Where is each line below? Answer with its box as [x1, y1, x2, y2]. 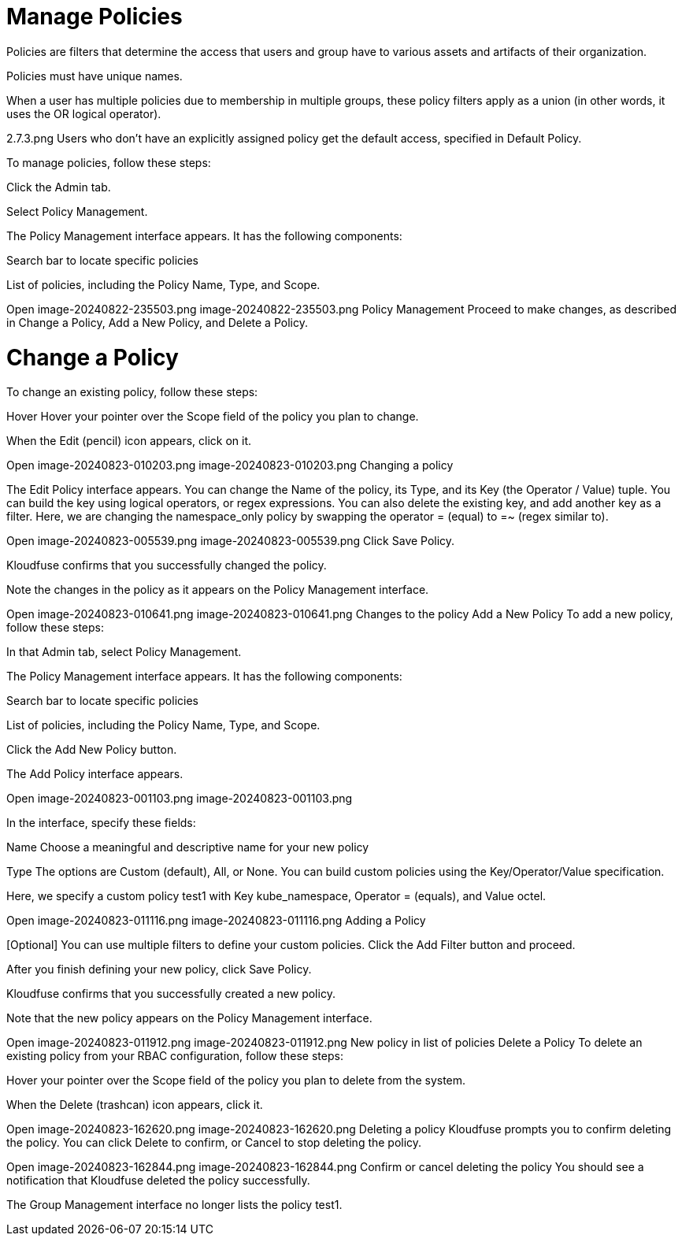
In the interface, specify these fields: [6, 816, 196, 830]
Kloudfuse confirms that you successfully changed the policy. [6, 558, 327, 573]
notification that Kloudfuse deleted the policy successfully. [6, 1173, 310, 1188]
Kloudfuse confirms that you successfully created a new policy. [6, 987, 335, 1001]
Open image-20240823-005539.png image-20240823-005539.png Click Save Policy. [6, 534, 455, 548]
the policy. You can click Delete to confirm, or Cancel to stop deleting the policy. [6, 1136, 422, 1150]
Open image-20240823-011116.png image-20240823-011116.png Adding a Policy [6, 914, 426, 928]
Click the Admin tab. [6, 180, 111, 194]
